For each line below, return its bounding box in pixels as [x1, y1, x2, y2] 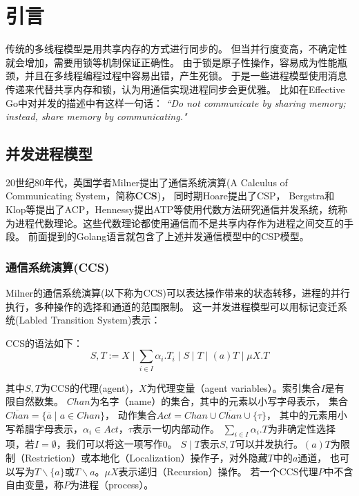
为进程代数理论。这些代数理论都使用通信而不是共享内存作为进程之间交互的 [6, 215, 344, 230]
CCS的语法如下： [6, 335, 83, 350]
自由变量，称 [6, 477, 64, 492]
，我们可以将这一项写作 [56, 437, 163, 451]
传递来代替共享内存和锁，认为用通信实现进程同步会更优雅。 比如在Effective [6, 81, 345, 96]
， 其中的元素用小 [266, 407, 347, 421]
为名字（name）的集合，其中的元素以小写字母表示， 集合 [90, 394, 348, 408]
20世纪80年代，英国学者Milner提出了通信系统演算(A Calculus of [6, 175, 288, 189]
